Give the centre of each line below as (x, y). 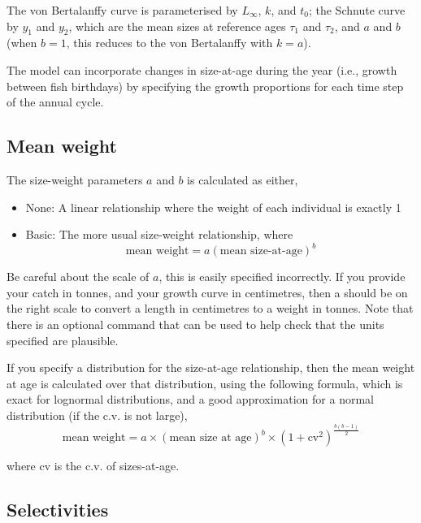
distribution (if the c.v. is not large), (97, 415)
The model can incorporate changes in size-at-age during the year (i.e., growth (202, 69)
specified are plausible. (63, 340)
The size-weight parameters (75, 179)
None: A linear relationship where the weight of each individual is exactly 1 (213, 207)
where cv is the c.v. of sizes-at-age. (93, 466)
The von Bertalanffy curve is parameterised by (122, 10)
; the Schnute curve (357, 10)
